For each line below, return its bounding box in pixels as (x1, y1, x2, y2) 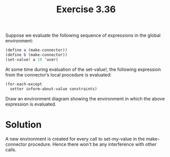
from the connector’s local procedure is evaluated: (5, 71, 112, 77)
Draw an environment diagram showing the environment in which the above (5, 95, 165, 101)
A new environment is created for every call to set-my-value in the (5, 136, 145, 142)
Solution (5, 119, 42, 130)
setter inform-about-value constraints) (10, 86, 97, 91)
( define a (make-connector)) (5, 47, 68, 53)
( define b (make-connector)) (5, 53, 68, 58)
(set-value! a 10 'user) (5, 57, 58, 62)
